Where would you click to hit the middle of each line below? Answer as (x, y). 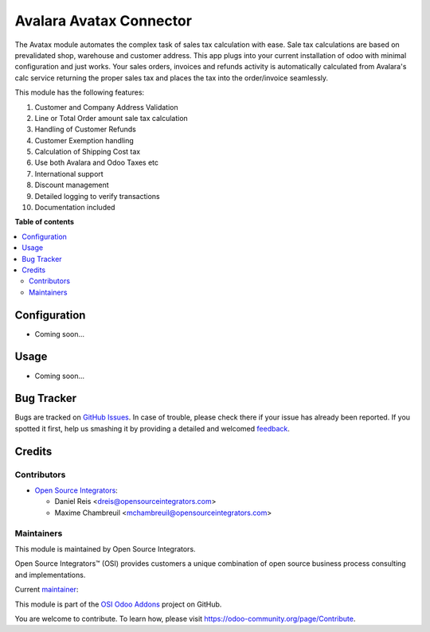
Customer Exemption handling (84, 140)
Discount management (72, 185)
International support (69, 174)
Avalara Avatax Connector (104, 21)
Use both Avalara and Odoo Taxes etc (97, 162)
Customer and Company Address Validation (106, 107)
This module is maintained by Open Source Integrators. (105, 548)
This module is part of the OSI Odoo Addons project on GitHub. (118, 604)
